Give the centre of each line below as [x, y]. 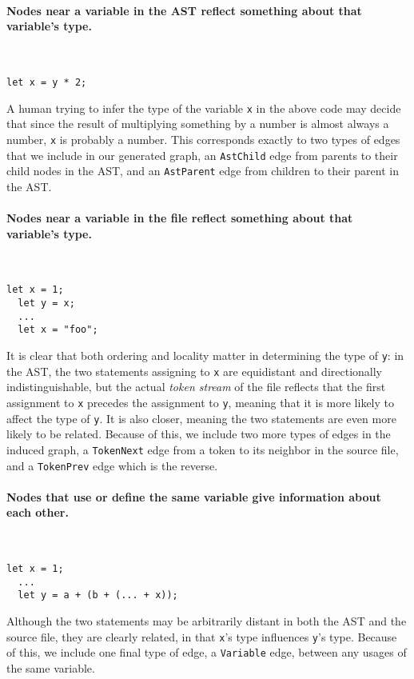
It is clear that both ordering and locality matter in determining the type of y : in [205, 355]
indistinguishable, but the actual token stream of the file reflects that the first [196, 387]
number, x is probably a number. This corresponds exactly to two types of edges [203, 139]
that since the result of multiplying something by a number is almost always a [198, 124]
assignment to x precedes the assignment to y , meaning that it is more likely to [200, 402]
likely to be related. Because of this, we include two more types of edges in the [199, 434]
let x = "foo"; [58, 330]
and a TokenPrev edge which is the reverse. [112, 465]
